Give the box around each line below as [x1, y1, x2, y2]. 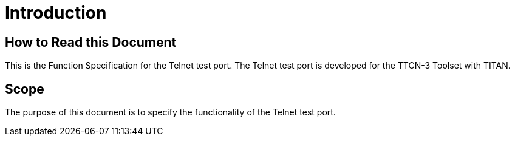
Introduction [5, 2, 107, 23]
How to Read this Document [5, 34, 177, 50]
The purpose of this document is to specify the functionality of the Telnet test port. [5, 107, 336, 118]
